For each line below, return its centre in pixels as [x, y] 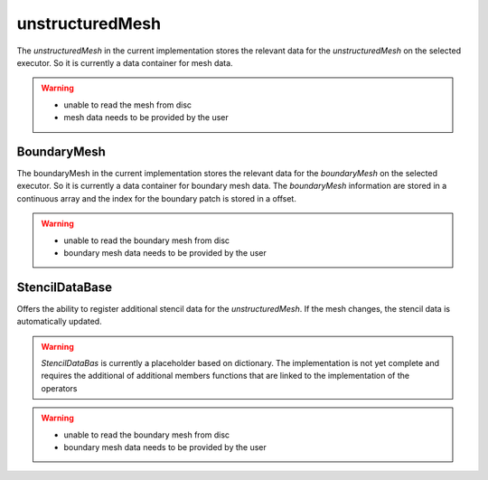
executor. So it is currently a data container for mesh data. [125, 62]
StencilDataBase [65, 287]
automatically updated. [60, 322]
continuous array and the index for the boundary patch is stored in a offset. [157, 198]
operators [59, 388]
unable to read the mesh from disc [128, 105]
